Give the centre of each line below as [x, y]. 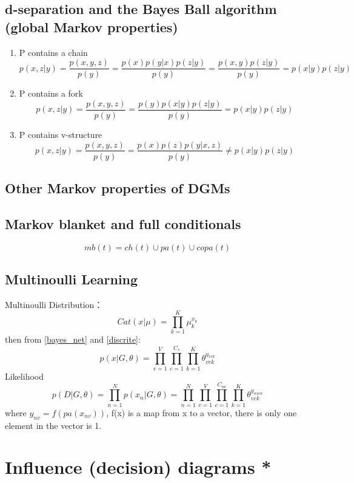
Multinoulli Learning [72, 279]
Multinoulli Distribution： [54, 304]
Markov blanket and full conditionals [123, 223]
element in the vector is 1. [53, 425]
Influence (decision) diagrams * [138, 467]
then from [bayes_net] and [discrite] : [73, 339]
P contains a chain [53, 52]
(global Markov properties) [92, 26]
